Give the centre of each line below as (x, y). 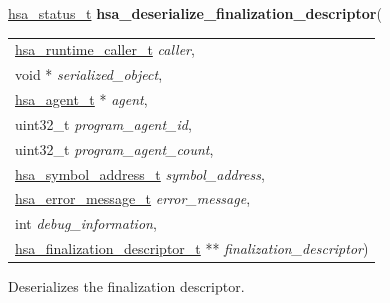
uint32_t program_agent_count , (114, 148)
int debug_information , (86, 223)
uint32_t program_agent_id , (103, 123)
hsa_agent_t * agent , (81, 99)
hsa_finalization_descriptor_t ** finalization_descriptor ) (192, 248)
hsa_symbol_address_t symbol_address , (140, 173)
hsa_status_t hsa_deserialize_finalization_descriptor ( (195, 13)
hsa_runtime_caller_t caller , (105, 49)
